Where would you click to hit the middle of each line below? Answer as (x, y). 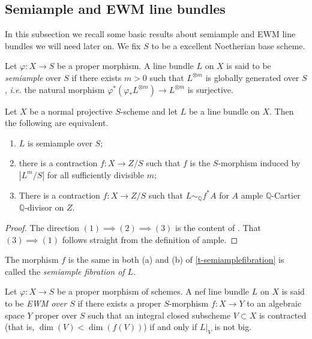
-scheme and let (149, 111)
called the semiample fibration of (65, 271)
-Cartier (286, 195)
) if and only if (170, 327)
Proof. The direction (42, 227)
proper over (56, 315)
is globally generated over (252, 77)
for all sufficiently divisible (95, 174)
